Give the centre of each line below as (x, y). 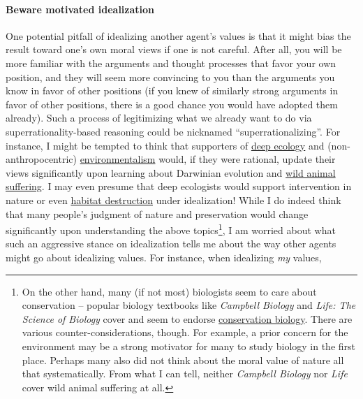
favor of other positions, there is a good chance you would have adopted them (172, 104)
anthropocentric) (41, 159)
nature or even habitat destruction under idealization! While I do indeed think (173, 199)
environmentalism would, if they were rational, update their (208, 159)
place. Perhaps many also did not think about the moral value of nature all (183, 360)
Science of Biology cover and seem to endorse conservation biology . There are (187, 318)
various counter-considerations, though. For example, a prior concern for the (185, 332)
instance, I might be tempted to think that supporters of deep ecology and (165, 145)
